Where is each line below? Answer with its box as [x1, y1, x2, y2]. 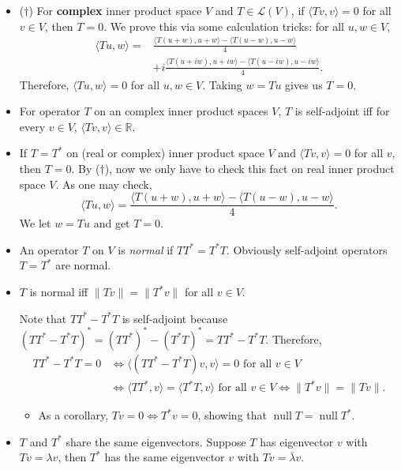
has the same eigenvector [104, 449, 225, 465]
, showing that [197, 407, 267, 423]
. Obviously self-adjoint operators [226, 241, 388, 258]
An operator [19, 241, 79, 258]
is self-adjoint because [122, 310, 228, 326]
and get [93, 215, 130, 231]
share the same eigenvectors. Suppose [66, 433, 246, 449]
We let [19, 215, 51, 231]
